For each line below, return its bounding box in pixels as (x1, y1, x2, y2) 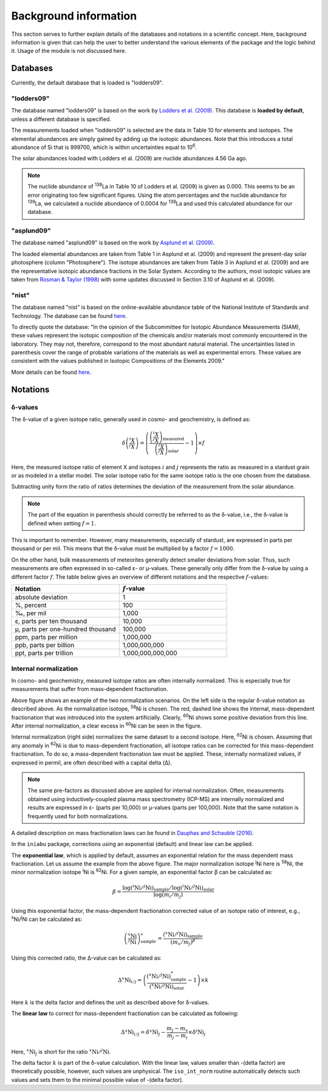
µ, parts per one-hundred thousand (15, 625, 116, 633)
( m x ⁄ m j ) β (170, 937, 196, 947)
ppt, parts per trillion (15, 649, 73, 658)
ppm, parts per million (15, 633, 78, 641)
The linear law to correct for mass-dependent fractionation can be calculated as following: (11, 1010, 239, 1017)
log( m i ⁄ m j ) (153, 891, 183, 900)
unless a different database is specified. (11, 115, 112, 123)
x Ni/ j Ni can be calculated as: (11, 915, 83, 923)
